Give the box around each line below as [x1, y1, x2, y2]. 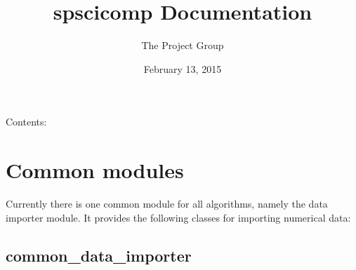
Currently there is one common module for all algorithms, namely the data [6, 196, 328, 211]
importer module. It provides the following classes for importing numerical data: [6, 210, 351, 224]
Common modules [6, 156, 184, 184]
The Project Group [141, 38, 224, 53]
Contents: [6, 114, 47, 129]
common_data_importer [6, 244, 192, 266]
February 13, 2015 [143, 61, 222, 76]
